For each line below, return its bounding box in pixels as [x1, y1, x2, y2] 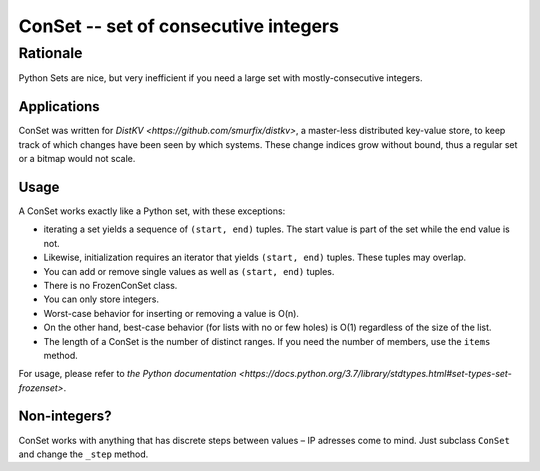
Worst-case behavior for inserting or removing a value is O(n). [43, 307, 300, 319]
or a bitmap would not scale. [18, 153, 136, 165]
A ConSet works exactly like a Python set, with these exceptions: [18, 205, 286, 217]
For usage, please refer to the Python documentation [18, 368, 237, 380]
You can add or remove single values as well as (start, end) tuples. [43, 265, 335, 277]
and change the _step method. [18, 448, 149, 460]
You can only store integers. [43, 293, 160, 305]
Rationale [18, 44, 83, 62]
